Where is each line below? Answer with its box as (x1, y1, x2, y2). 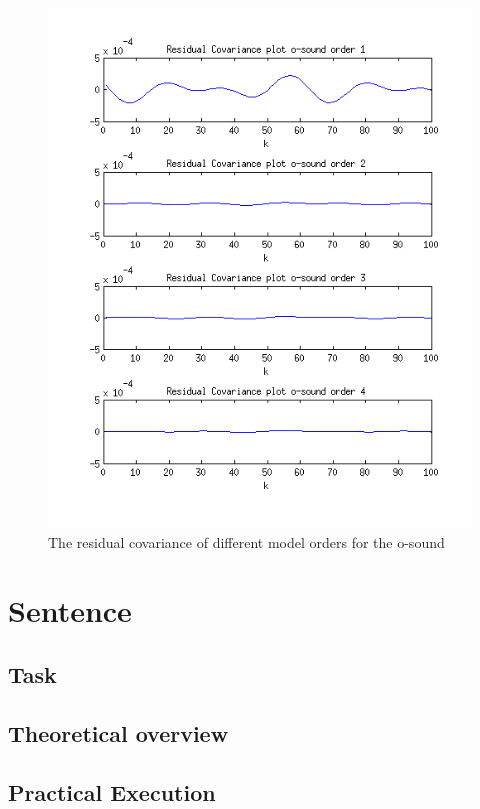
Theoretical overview (8, 717, 229, 748)
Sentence (8, 590, 132, 631)
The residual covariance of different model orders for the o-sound (48, 531, 445, 552)
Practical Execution (8, 776, 216, 807)
